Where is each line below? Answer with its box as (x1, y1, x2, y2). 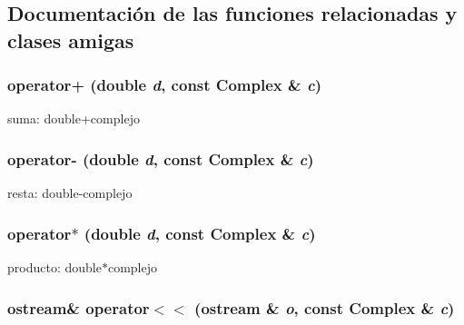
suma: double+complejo (7, 109, 140, 128)
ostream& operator (7, 296, 150, 319)
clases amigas (7, 25, 134, 54)
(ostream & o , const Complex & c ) (194, 296, 455, 319)
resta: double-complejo (7, 183, 133, 202)
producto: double (7, 258, 102, 277)
